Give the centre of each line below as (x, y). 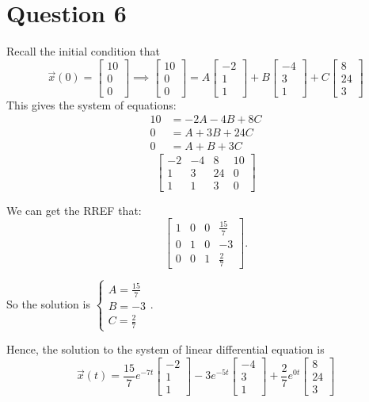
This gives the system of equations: (91, 104)
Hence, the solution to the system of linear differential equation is (165, 349)
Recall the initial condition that (83, 51)
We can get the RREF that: (74, 210)
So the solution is (48, 303)
